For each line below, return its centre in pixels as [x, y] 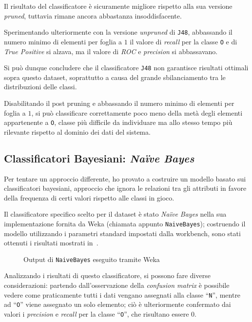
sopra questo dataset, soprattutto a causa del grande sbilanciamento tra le [115, 77]
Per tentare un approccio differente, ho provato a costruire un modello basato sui [125, 178]
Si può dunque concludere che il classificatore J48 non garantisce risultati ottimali [126, 68]
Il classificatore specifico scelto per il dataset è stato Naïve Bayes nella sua [115, 214]
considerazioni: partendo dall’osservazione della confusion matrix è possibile [117, 285]
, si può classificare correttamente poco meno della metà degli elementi [137, 112]
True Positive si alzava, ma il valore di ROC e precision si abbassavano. [111, 51]
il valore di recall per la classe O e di [184, 41]
